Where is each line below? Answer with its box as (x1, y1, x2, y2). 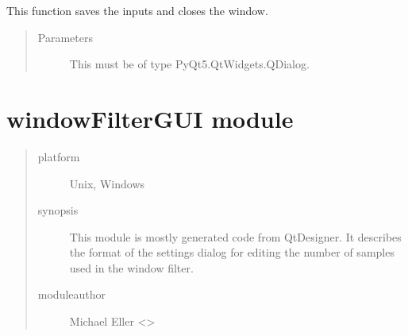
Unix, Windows (69, 175, 145, 191)
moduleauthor (37, 286, 106, 303)
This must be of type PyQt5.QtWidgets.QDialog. (69, 56, 310, 72)
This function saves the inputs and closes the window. (6, 2, 268, 18)
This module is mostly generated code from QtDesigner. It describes (69, 228, 402, 245)
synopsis (37, 202, 79, 218)
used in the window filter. (69, 259, 194, 276)
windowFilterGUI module (6, 102, 294, 134)
